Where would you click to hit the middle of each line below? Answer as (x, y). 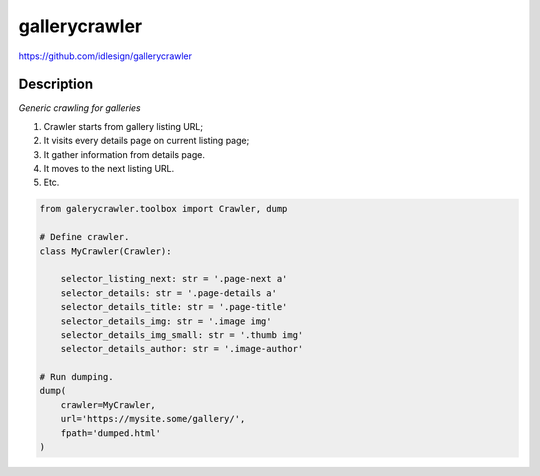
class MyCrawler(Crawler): (105, 251)
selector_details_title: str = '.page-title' (174, 307)
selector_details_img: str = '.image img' (166, 321)
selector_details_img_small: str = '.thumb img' (182, 334)
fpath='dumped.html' (111, 433)
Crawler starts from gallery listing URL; (123, 126)
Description (56, 84)
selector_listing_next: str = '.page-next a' (174, 279)
